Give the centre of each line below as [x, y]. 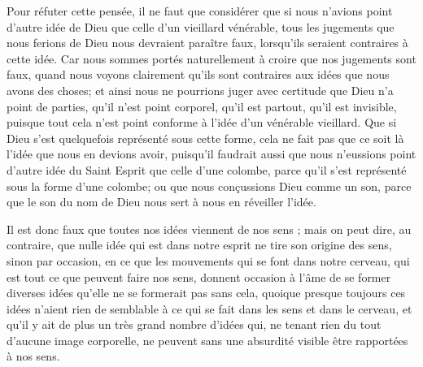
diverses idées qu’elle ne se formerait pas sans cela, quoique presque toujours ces [206, 293]
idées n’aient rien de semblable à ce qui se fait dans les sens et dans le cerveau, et [209, 308]
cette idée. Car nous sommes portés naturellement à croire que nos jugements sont [211, 58]
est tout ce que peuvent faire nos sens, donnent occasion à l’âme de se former [199, 276]
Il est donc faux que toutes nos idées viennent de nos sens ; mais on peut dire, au [209, 229]
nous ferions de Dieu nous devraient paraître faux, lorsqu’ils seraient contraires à [207, 43]
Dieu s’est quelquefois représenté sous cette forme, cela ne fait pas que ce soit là [205, 138]
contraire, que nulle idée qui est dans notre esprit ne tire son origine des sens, [199, 245]
